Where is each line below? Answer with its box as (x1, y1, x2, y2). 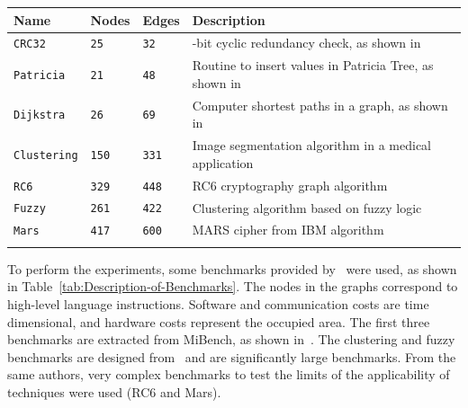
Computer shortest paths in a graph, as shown (192, 95, 448, 114)
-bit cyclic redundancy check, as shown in (192, 33, 421, 52)
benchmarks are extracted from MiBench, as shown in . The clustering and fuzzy (7, 330, 455, 349)
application (192, 153, 254, 172)
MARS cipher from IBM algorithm (192, 220, 384, 239)
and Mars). (159, 382, 221, 401)
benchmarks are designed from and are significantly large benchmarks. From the (7, 347, 456, 366)
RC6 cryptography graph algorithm (192, 175, 388, 194)
